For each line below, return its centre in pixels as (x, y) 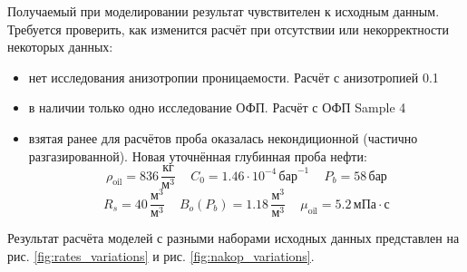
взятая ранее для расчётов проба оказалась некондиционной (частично (223, 137)
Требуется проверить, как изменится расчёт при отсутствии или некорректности (228, 29)
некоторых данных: (60, 47)
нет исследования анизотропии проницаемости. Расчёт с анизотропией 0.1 (233, 77)
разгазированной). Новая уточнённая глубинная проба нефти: (198, 155)
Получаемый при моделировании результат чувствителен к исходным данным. (224, 11)
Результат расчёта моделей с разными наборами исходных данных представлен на (233, 238)
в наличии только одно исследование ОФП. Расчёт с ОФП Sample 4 (217, 107)
